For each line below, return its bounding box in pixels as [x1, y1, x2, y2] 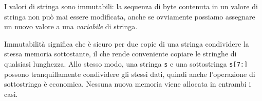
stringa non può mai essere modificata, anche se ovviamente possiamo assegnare [4, 11, 255, 22]
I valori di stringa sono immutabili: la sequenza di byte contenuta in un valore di [4, 1, 258, 11]
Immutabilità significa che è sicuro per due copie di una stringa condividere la [4, 38, 249, 49]
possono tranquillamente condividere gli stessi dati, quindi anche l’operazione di [4, 68, 255, 79]
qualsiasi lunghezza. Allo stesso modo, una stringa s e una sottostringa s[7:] [4, 58, 248, 69]
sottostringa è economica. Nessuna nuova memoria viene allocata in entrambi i [4, 78, 251, 89]
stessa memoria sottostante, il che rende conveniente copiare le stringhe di [4, 48, 237, 59]
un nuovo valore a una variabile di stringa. [4, 21, 138, 32]
